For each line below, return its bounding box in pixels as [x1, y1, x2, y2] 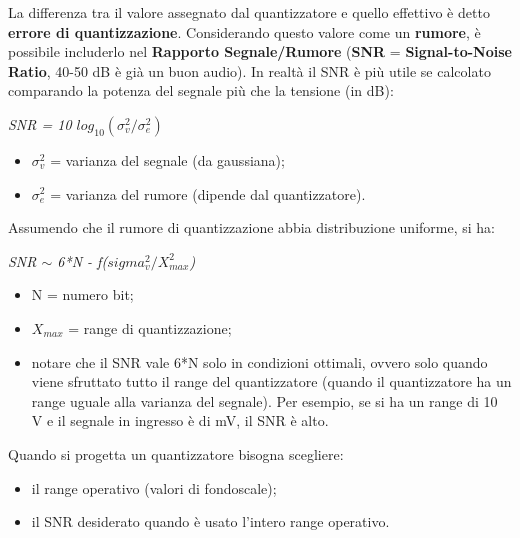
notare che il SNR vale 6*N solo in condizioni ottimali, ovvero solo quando [31, 351, 488, 372]
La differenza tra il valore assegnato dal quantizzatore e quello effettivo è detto [8, 2, 490, 22]
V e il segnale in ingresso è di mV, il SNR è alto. [31, 410, 329, 431]
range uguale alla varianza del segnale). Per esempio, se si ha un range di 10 [31, 390, 498, 411]
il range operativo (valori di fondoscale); [31, 477, 277, 498]
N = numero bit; [31, 284, 134, 305]
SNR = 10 [8, 113, 72, 134]
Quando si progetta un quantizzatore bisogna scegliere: [8, 443, 344, 464]
